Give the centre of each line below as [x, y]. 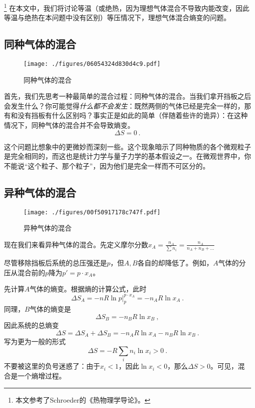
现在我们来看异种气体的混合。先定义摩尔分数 [76, 244]
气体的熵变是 [50, 309]
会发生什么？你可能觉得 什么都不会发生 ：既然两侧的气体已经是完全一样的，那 [127, 105]
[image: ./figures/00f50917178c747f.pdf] [92, 212]
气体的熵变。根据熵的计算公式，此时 [88, 289]
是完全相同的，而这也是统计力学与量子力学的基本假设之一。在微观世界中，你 [127, 156]
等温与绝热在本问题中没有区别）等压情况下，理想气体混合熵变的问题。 [117, 17]
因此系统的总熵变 [31, 325]
